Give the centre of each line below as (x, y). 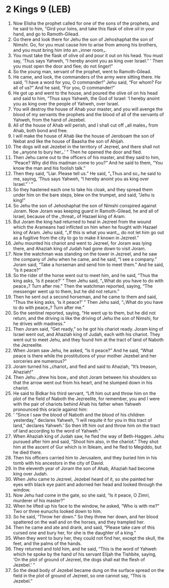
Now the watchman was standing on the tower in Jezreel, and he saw (85, 254)
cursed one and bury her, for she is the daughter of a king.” (74, 532)
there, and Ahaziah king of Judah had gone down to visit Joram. (79, 248)
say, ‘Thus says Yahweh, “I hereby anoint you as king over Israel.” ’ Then (88, 61)
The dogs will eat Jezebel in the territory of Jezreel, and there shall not (86, 146)
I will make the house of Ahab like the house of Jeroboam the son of (84, 136)
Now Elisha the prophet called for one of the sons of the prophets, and (86, 23)
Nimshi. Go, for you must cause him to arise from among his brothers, (85, 44)
